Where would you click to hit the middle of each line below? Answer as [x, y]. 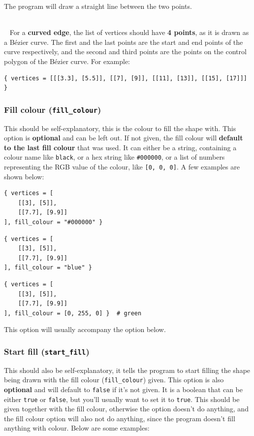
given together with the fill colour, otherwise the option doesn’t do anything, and [126, 409]
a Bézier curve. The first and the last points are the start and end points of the [124, 42]
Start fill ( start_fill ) [47, 351]
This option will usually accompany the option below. [85, 329]
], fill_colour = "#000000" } [53, 222]
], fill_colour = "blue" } [48, 268]
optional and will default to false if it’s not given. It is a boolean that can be [123, 389]
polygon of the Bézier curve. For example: [67, 61]
